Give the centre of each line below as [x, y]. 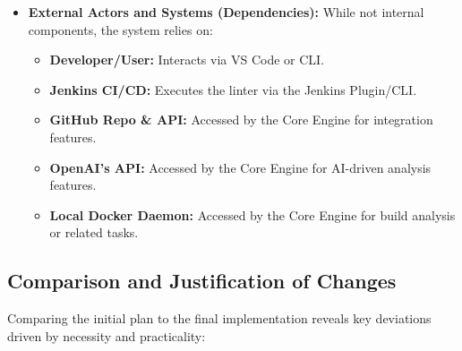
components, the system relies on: [120, 29]
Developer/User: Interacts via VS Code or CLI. [187, 60]
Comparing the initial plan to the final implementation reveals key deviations [219, 318]
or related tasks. [94, 232]
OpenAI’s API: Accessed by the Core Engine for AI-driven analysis [240, 167]
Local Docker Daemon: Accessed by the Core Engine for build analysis [252, 214]
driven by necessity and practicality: [107, 335]
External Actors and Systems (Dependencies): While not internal [226, 12]
